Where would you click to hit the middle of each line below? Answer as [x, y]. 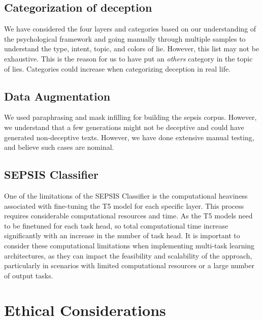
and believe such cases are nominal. [59, 147]
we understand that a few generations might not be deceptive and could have [124, 127]
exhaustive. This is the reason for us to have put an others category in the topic [128, 58]
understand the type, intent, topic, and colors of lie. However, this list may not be [132, 49]
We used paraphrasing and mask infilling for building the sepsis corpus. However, [130, 117]
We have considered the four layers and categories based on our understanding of [130, 29]
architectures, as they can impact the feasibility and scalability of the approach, [128, 255]
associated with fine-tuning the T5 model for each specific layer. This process [124, 205]
